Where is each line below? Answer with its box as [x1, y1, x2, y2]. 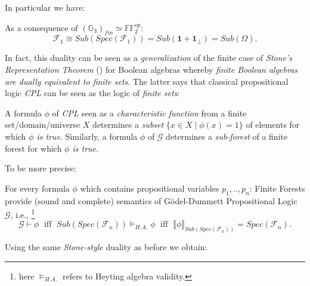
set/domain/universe [5, 118, 80, 131]
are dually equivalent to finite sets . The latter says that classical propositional [5, 75, 289, 87]
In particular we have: [5, 1, 85, 13]
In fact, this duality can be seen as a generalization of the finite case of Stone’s [5, 51, 293, 64]
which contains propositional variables [80, 182, 219, 194]
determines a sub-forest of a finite [166, 130, 288, 142]
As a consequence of [5, 21, 78, 33]
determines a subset [92, 118, 164, 131]
